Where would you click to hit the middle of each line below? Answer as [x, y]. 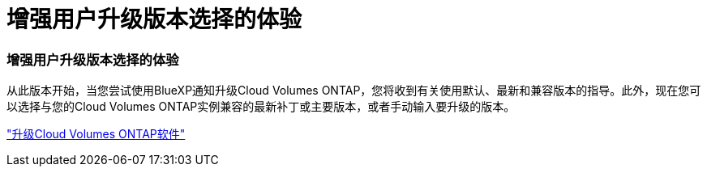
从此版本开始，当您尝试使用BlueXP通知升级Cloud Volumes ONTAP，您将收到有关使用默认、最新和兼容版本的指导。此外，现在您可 [354, 91]
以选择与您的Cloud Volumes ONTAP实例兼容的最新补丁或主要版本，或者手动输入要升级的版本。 [261, 107]
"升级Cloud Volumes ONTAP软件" [96, 134]
